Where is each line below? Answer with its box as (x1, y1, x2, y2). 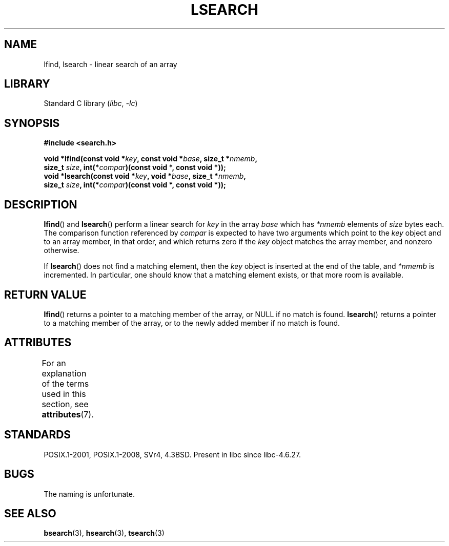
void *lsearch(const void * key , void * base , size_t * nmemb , (44, 172, 247, 181)
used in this (42, 388, 86, 399)
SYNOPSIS (4, 116, 60, 130)
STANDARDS (4, 428, 71, 442)
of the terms (42, 378, 89, 389)
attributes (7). (42, 409, 94, 419)
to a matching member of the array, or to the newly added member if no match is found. (44, 318, 340, 327)
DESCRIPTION (4, 198, 77, 211)
